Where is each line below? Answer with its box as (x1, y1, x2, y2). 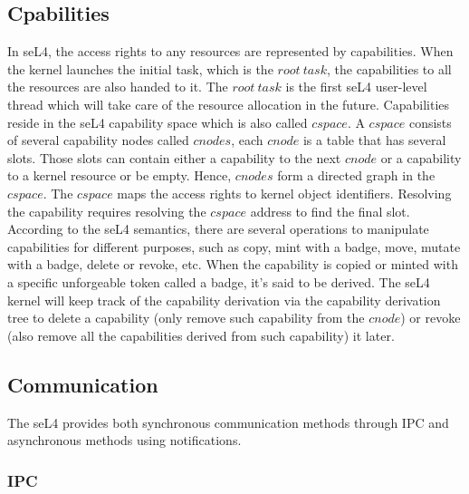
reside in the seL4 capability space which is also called (7, 112, 308, 131)
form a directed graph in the (277, 166, 435, 185)
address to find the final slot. (250, 201, 410, 220)
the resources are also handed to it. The (7, 77, 228, 96)
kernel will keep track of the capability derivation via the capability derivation (7, 290, 441, 309)
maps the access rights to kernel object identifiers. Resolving (117, 183, 452, 202)
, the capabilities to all (326, 59, 452, 78)
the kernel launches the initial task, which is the (7, 59, 273, 78)
